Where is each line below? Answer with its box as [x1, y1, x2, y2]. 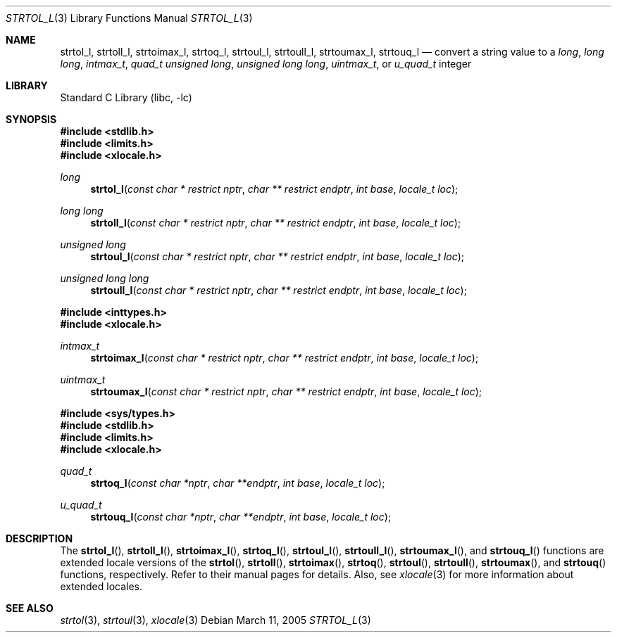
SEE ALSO [6, 602, 54, 614]
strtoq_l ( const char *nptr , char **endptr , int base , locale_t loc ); [90, 477, 385, 489]
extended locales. [60, 580, 143, 592]
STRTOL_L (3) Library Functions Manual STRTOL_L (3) [6, 12, 253, 24]
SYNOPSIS [6, 113, 57, 125]
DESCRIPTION [6, 532, 73, 544]
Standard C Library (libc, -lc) [60, 91, 192, 103]
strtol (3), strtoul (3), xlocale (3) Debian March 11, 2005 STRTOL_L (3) [60, 614, 371, 626]
